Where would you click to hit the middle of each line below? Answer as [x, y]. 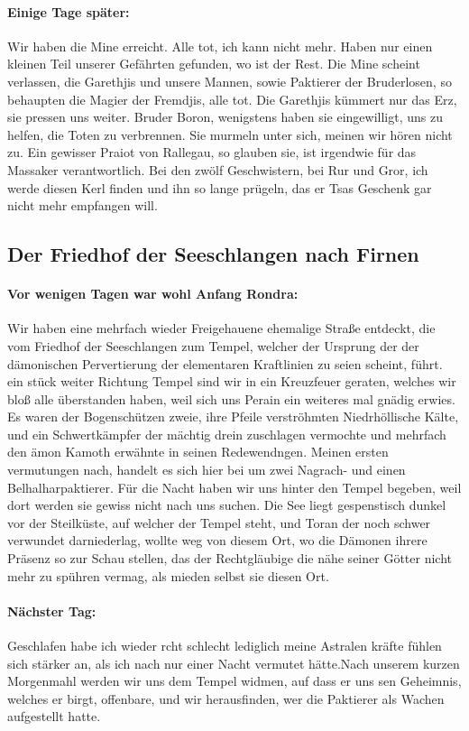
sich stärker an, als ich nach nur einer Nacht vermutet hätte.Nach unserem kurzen [234, 663]
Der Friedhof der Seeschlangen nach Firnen [213, 254]
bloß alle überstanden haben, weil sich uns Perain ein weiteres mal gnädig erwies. [231, 398]
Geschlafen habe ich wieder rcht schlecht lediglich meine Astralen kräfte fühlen [225, 646]
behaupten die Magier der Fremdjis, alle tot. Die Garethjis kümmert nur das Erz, [232, 99]
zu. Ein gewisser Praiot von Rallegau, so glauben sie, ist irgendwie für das [212, 152]
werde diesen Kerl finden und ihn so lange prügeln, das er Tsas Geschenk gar [220, 187]
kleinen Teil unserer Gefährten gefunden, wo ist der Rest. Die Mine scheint [214, 64]
